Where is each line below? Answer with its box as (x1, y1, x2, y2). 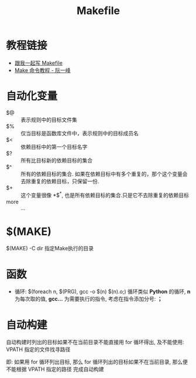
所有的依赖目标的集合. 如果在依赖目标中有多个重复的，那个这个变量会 (20, 170, 188, 177)
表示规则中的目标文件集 (20, 116, 77, 123)
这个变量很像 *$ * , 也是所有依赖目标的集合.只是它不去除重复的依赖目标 (20, 190, 189, 199)
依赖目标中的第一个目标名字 (20, 143, 88, 150)
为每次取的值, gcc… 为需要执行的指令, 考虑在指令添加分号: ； (14, 295, 163, 302)
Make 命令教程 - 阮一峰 (14, 66, 71, 74)
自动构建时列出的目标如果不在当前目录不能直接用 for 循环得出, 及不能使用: (6, 339, 184, 346)
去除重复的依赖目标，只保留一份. (20, 178, 99, 185)
